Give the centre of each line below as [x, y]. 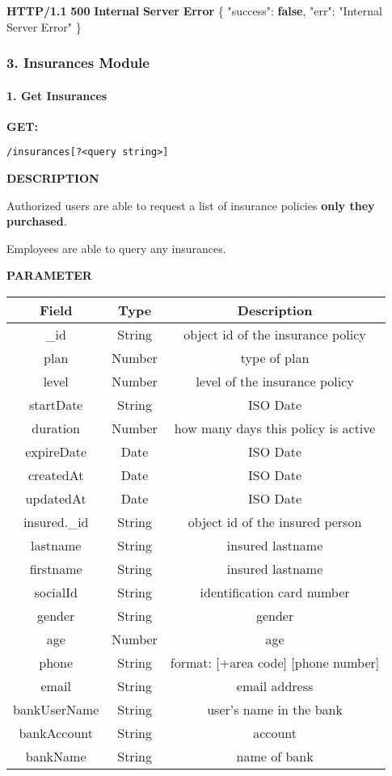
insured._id [56, 522]
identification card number [275, 593]
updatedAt [56, 499]
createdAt [56, 475]
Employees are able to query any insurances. [116, 248]
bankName [56, 757]
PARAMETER [49, 275]
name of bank [275, 757]
